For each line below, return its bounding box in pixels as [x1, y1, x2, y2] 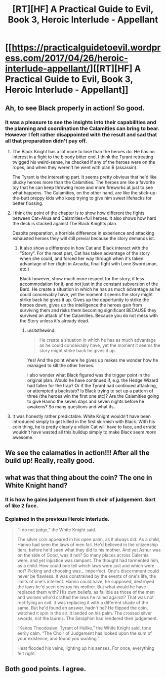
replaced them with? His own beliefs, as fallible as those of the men [17, 589, 155, 595]
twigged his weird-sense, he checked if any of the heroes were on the [12, 159, 156, 165]
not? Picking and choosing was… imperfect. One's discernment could [17, 568, 159, 574]
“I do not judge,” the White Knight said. [17, 527, 96, 533]
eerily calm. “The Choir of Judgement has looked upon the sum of [17, 630, 152, 636]
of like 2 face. [5, 502, 39, 509]
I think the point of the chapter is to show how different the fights [12, 210, 145, 216]
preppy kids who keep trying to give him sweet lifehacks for [30, 195, 152, 201]
